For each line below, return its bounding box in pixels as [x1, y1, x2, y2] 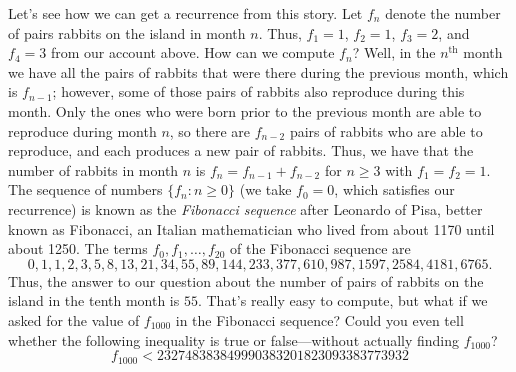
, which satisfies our [334, 179, 455, 200]
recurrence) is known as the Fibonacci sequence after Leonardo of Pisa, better [8, 198, 483, 219]
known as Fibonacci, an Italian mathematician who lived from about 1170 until [8, 218, 495, 239]
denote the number [385, 3, 501, 23]
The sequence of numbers [8, 179, 163, 200]
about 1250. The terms [8, 238, 148, 259]
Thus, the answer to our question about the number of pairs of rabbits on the [8, 270, 484, 291]
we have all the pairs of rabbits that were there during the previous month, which [8, 61, 509, 82]
